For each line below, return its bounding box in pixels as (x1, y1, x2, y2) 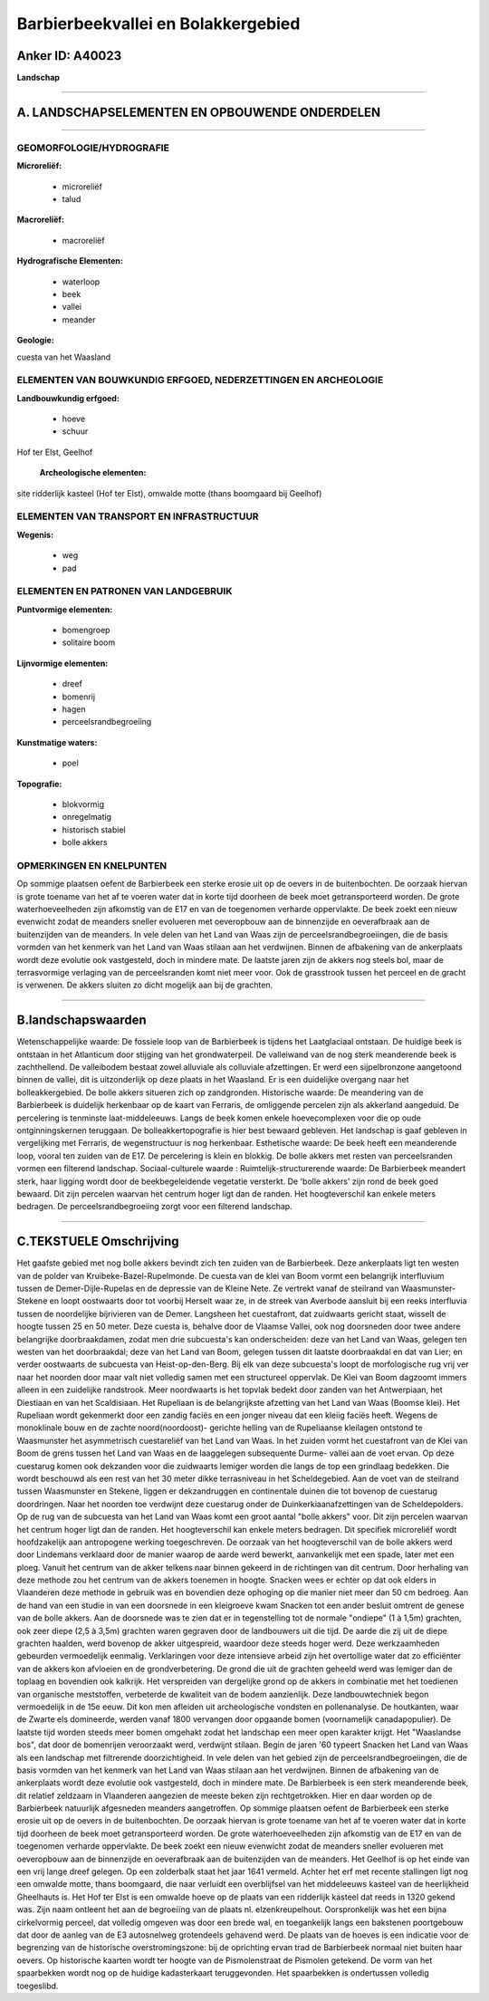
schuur (62, 426, 89, 437)
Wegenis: (16, 529, 54, 540)
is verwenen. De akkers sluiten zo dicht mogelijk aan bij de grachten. (16, 979, 273, 991)
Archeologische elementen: (39, 467, 147, 478)
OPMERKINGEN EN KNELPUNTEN (16, 859, 168, 871)
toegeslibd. (16, 1980, 59, 1991)
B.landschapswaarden (16, 1013, 147, 1028)
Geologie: (16, 335, 54, 346)
